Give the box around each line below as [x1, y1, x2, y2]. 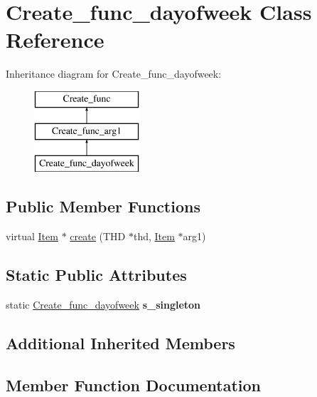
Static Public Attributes [6, 264, 187, 286]
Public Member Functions [6, 195, 200, 217]
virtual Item [6, 229, 58, 244]
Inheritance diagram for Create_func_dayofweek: [6, 66, 222, 81]
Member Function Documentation [6, 373, 262, 396]
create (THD [70, 229, 126, 244]
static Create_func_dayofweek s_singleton [6, 297, 201, 311]
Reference [6, 25, 104, 54]
